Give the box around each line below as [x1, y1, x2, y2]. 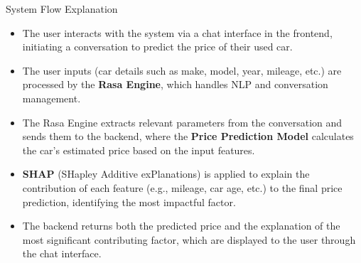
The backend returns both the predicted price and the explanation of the [22, 218, 340, 233]
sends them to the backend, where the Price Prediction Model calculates [22, 129, 354, 144]
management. [22, 90, 81, 105]
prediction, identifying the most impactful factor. [22, 194, 236, 209]
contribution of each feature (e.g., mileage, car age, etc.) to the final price [22, 180, 343, 195]
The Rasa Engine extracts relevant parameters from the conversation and [22, 114, 343, 129]
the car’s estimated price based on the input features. [22, 142, 255, 157]
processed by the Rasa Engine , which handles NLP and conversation [22, 77, 328, 92]
